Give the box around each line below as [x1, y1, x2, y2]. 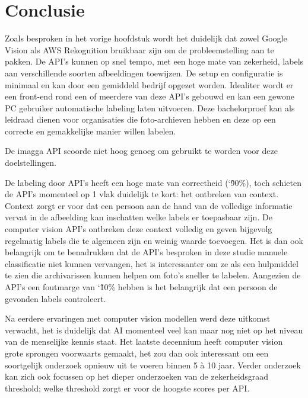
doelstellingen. [5, 156, 56, 169]
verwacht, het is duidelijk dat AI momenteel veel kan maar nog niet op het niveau [5, 323, 303, 336]
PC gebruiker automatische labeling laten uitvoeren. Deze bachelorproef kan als [5, 101, 295, 114]
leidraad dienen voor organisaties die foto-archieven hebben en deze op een [5, 113, 276, 126]
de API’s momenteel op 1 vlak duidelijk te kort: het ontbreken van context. [5, 188, 279, 200]
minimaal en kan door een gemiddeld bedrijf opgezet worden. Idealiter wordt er [5, 78, 294, 91]
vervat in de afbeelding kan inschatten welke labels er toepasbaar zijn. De [5, 211, 272, 223]
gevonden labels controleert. [5, 292, 106, 304]
